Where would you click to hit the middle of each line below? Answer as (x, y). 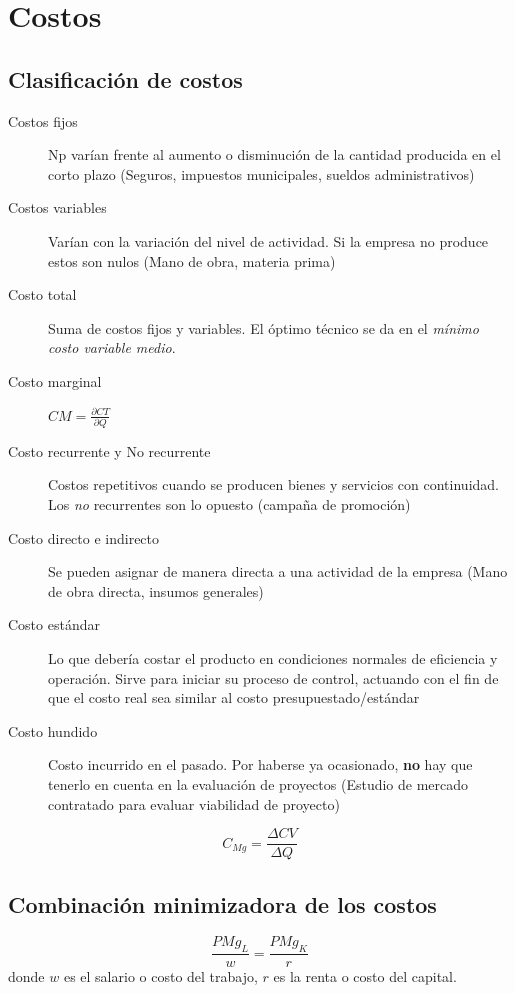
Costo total (42, 294)
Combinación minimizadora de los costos (222, 903)
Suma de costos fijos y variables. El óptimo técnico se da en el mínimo (263, 327)
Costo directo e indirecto (84, 537)
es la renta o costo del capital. (365, 976)
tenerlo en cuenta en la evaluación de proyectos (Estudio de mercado (258, 783)
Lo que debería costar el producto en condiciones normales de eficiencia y (273, 657)
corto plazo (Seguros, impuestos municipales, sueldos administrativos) (261, 173)
